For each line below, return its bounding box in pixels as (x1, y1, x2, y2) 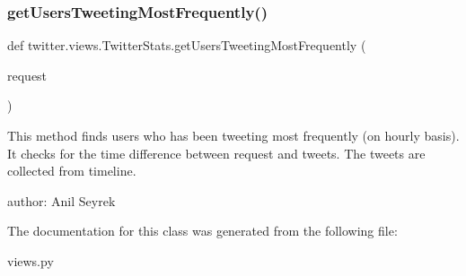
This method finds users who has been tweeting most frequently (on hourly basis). (7, 126, 460, 144)
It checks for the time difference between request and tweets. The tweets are (7, 143, 426, 162)
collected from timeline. (7, 161, 136, 180)
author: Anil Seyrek (7, 191, 116, 210)
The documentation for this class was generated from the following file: (7, 221, 398, 240)
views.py (7, 251, 54, 270)
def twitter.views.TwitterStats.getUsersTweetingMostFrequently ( (7, 36, 366, 55)
